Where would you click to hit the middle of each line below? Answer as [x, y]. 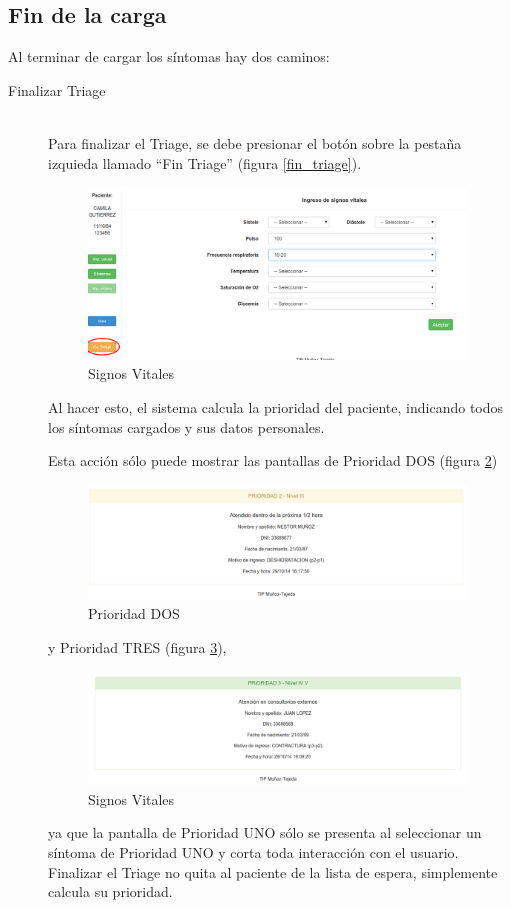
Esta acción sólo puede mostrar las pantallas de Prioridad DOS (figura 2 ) [273, 460]
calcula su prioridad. [110, 891]
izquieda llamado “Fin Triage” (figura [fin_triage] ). [205, 162]
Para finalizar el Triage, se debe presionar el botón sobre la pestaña [255, 142]
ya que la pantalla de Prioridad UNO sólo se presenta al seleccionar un [265, 832]
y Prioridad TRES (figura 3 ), [137, 647]
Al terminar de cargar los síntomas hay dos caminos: [169, 56]
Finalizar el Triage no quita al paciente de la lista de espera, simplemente [273, 871]
